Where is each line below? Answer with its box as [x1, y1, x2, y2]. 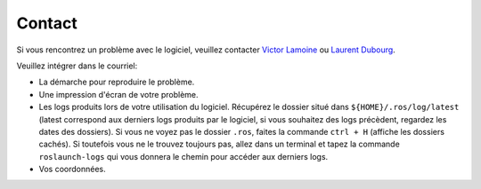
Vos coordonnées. [38, 164, 106, 175]
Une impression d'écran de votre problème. [38, 89, 200, 99]
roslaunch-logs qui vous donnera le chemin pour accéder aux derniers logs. [38, 151, 329, 161]
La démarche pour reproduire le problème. [38, 76, 195, 88]
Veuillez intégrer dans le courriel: [16, 60, 138, 71]
